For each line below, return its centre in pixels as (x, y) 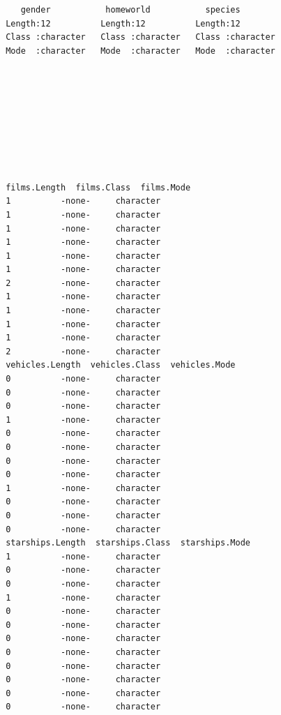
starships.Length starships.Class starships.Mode (128, 543)
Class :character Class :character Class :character (140, 37)
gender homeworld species (130, 10)
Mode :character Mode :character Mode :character (140, 51)
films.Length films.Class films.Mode (98, 187)
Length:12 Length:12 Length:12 (123, 23)
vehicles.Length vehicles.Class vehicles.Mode (121, 365)
